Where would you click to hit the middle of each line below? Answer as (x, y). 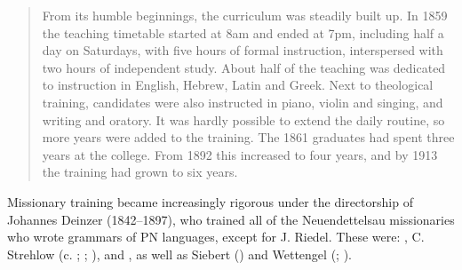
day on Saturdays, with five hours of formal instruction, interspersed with (243, 50)
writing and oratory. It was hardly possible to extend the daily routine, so (243, 119)
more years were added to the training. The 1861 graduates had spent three (248, 137)
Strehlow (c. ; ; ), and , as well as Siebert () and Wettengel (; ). (179, 254)
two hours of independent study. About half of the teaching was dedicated (244, 67)
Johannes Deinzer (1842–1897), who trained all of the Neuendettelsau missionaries (231, 219)
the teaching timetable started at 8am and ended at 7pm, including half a (243, 32)
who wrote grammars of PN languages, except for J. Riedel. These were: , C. (216, 237)
